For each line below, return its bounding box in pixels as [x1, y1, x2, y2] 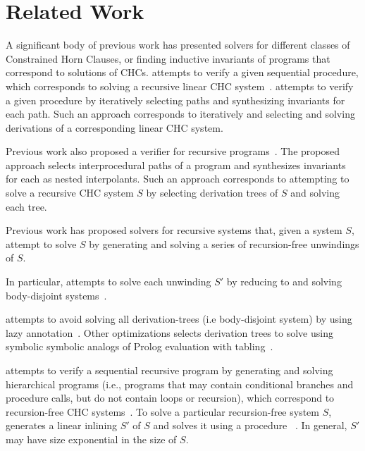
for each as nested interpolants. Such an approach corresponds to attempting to [6, 171, 349, 186]
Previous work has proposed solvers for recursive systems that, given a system [6, 223, 342, 237]
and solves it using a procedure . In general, [153, 418, 347, 433]
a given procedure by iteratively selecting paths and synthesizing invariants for [6, 92, 345, 107]
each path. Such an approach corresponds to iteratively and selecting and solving [6, 106, 355, 121]
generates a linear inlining [6, 418, 118, 433]
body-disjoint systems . [6, 288, 107, 302]
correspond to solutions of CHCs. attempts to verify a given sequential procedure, [6, 65, 359, 80]
